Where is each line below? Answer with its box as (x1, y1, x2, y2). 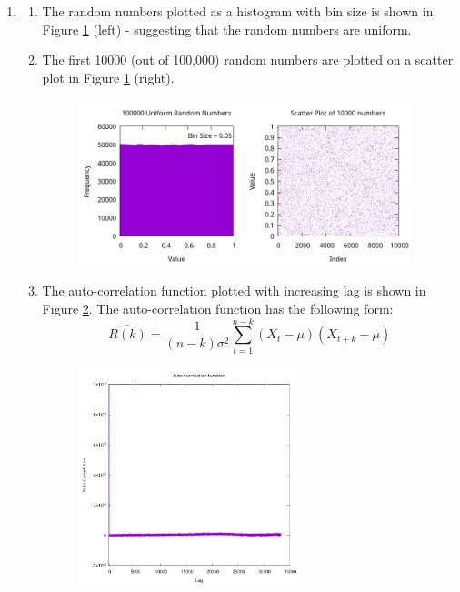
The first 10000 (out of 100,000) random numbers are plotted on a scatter (42, 50, 454, 69)
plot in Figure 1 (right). (42, 67, 175, 86)
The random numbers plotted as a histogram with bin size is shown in (42, 2, 434, 20)
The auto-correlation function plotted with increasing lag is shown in (42, 281, 426, 300)
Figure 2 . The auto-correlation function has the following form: (42, 298, 394, 317)
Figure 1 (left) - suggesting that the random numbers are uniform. (42, 19, 412, 38)
